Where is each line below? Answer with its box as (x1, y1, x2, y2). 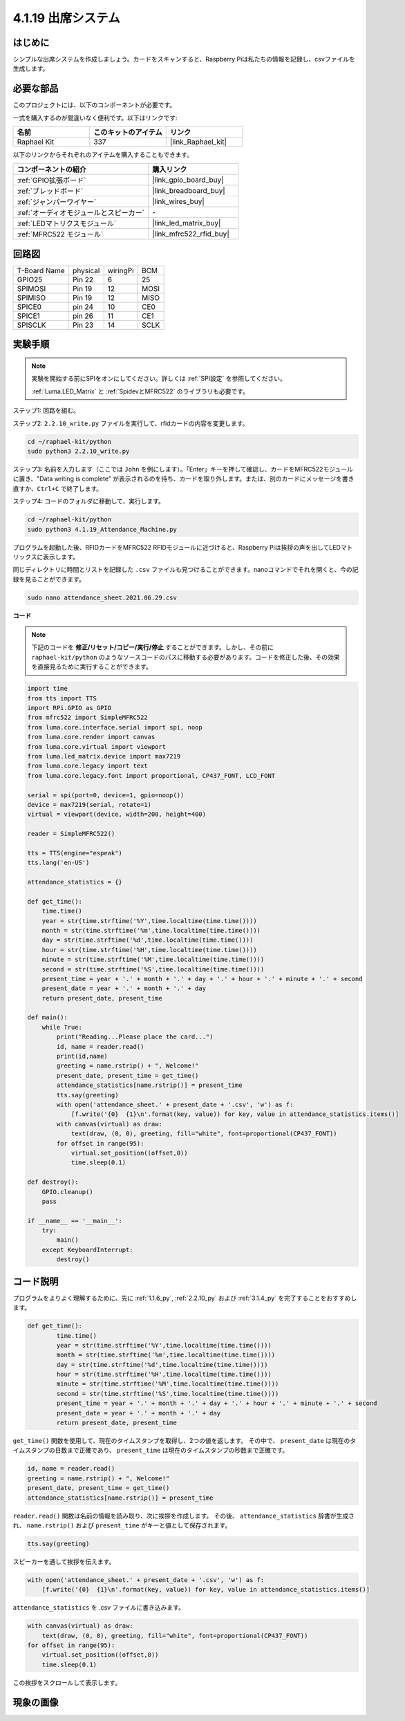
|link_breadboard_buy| (152, 185, 226, 195)
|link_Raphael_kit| (169, 137, 227, 147)
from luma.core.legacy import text (27, 762, 148, 770)
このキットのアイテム (93, 128, 162, 138)
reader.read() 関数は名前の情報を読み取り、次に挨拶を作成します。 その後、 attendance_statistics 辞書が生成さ (12, 1511, 355, 1520)
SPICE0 (17, 302, 41, 312)
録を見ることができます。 (12, 575, 86, 584)
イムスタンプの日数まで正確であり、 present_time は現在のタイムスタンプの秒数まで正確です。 (12, 1446, 289, 1455)
